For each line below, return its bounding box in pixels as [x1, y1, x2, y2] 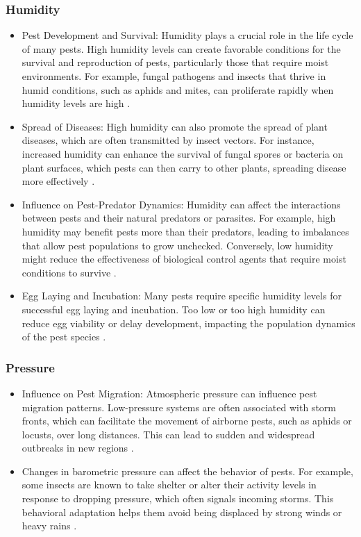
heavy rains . [22, 518, 77, 533]
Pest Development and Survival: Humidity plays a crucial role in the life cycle [22, 28, 353, 42]
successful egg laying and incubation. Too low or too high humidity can [22, 301, 326, 316]
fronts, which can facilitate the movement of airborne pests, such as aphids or [22, 413, 352, 428]
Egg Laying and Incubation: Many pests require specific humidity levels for [22, 288, 342, 303]
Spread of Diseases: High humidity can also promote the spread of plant [22, 119, 328, 133]
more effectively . [22, 174, 95, 188]
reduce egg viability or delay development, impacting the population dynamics [22, 315, 355, 330]
